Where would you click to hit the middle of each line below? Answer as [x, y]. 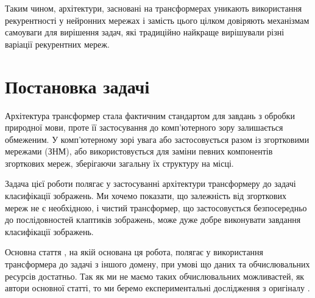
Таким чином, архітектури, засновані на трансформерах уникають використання [154, 8]
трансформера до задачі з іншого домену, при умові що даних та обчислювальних [157, 264]
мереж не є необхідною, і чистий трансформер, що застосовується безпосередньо [156, 207]
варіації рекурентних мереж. [57, 44]
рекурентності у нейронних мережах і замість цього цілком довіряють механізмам [157, 20]
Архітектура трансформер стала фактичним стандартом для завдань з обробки [150, 115]
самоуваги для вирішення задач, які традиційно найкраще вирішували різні [145, 32]
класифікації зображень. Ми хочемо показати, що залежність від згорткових [146, 196]
